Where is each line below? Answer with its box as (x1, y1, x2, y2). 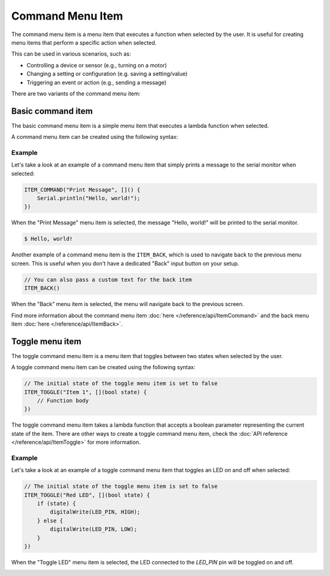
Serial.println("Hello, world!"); (37, 195, 141, 202)
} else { (37, 517, 64, 524)
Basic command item (11, 106, 93, 116)
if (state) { (37, 500, 76, 507)
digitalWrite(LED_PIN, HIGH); (50, 509, 141, 515)
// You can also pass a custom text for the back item (24, 276, 192, 283)
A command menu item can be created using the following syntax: (11, 133, 178, 141)
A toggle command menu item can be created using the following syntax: (11, 364, 196, 371)
